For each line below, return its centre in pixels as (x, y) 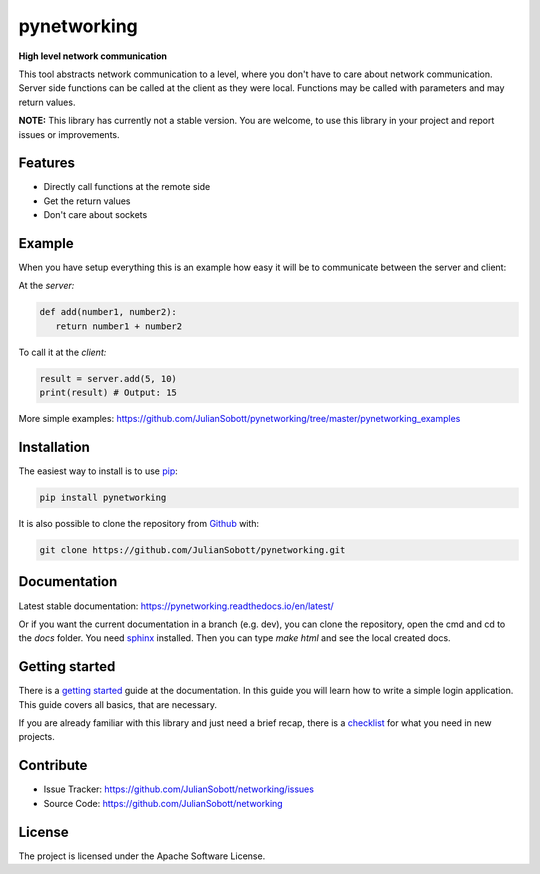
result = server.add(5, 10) (108, 378)
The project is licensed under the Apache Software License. (142, 856)
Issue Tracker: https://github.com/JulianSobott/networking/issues (179, 789)
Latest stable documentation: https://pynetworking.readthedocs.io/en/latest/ (176, 606)
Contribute (53, 765)
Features (46, 163)
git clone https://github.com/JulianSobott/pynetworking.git (192, 550)
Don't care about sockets (95, 215)
